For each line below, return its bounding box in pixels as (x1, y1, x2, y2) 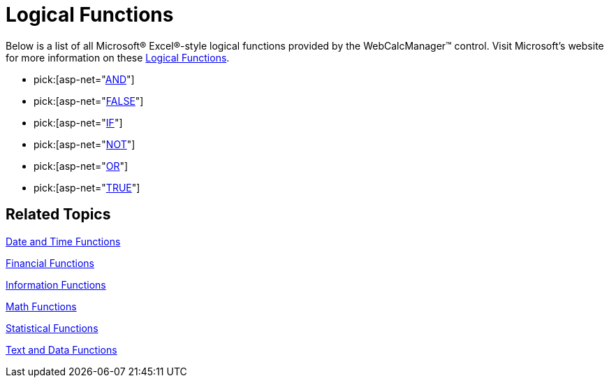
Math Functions (6, 300, 77, 312)
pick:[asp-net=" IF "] (34, 116, 123, 129)
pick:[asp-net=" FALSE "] (34, 94, 144, 107)
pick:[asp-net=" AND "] (34, 73, 135, 85)
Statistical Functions (6, 321, 98, 334)
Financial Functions (6, 256, 95, 269)
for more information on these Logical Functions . (6, 51, 230, 64)
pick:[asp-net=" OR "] (34, 159, 129, 172)
